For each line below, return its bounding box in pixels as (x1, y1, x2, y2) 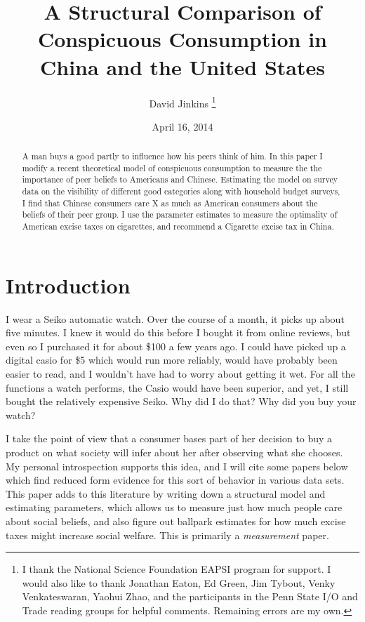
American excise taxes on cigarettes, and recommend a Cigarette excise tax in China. (22, 220, 334, 232)
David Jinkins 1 (149, 93, 216, 110)
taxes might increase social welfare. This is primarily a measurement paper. (6, 527, 329, 542)
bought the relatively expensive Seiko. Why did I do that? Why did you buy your (6, 394, 357, 409)
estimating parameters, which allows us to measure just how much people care (6, 500, 343, 515)
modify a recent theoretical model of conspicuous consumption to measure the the (22, 161, 322, 173)
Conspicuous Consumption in (38, 25, 327, 53)
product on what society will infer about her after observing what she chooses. (6, 445, 343, 460)
